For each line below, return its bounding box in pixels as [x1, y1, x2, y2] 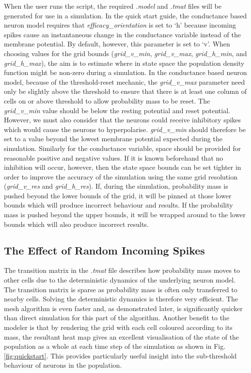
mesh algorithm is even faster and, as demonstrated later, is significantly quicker [4, 303, 243, 313]
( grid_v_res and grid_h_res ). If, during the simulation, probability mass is [4, 181, 228, 191]
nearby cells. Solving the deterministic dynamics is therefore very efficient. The [4, 294, 238, 304]
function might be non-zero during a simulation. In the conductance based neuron [4, 67, 247, 77]
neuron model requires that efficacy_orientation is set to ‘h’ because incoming [4, 20, 236, 30]
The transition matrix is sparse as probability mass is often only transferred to [4, 284, 237, 294]
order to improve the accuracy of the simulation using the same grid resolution [4, 171, 237, 181]
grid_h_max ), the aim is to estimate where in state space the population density [4, 58, 245, 68]
